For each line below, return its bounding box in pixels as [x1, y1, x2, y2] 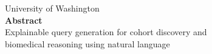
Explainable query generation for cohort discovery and [5, 25, 207, 38]
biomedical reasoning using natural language [5, 37, 170, 50]
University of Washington [5, 2, 100, 14]
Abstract [5, 13, 43, 26]
